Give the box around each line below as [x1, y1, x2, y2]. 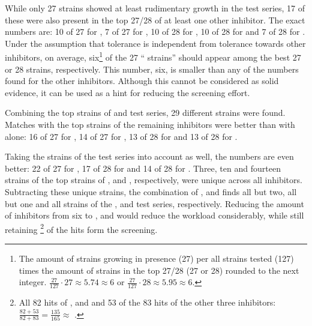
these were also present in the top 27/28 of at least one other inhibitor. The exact [5, 13, 305, 26]
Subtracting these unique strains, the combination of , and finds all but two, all [5, 185, 297, 198]
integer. [19, 276, 47, 288]
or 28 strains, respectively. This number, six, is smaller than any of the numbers [5, 62, 299, 75]
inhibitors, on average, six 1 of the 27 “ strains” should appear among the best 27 [5, 49, 301, 64]
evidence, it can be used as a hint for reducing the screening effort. [5, 86, 250, 98]
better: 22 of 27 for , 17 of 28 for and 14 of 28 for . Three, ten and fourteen [5, 161, 281, 174]
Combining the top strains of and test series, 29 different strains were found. [5, 106, 286, 119]
